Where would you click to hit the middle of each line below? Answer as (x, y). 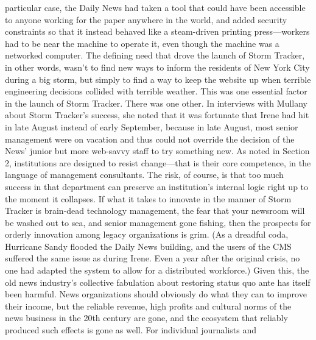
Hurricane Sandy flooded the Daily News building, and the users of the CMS (148, 246)
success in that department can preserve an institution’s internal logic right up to (157, 186)
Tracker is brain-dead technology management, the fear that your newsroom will (155, 211)
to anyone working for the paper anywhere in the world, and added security (146, 19)
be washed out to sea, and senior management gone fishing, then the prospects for (158, 222)
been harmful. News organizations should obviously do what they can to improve (156, 294)
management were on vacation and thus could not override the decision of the (150, 139)
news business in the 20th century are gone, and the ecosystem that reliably (146, 318)
